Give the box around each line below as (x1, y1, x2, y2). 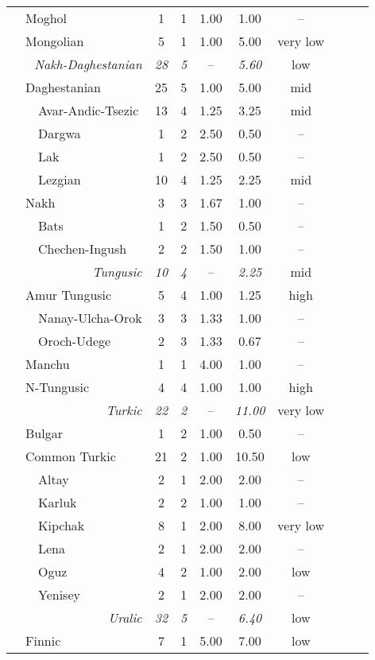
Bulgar (25, 424, 63, 442)
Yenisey (38, 585, 80, 604)
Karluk (38, 493, 77, 511)
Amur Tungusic (25, 285, 112, 304)
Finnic (25, 631, 61, 650)
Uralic (108, 608, 142, 627)
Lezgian (38, 170, 81, 188)
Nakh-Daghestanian (34, 55, 142, 73)
